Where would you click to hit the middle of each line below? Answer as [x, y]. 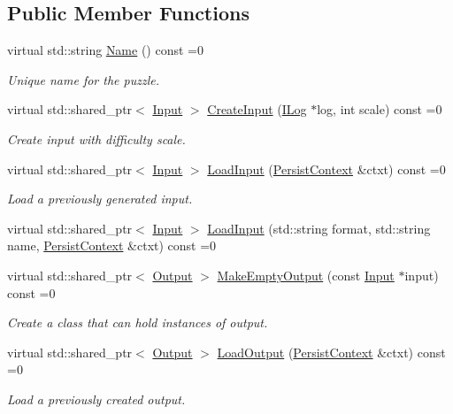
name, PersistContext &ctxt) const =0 [112, 245]
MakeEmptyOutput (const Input [306, 275]
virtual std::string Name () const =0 [105, 50]
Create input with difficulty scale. [96, 138]
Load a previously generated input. [100, 199]
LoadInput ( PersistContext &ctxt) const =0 [326, 169]
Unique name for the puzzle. [83, 79]
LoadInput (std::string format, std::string [319, 228]
